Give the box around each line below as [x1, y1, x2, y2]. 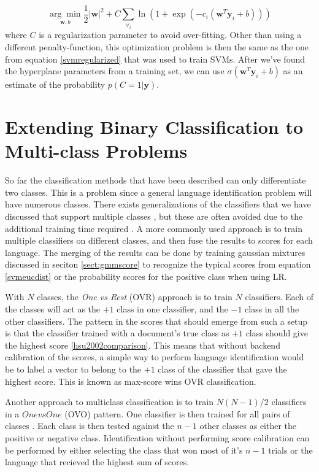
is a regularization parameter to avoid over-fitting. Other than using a [39, 28, 302, 41]
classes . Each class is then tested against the [5, 419, 174, 432]
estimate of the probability [5, 78, 106, 91]
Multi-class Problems [5, 138, 188, 163]
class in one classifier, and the [117, 303, 228, 315]
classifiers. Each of [245, 290, 314, 303]
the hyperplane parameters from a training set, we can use [5, 64, 225, 77]
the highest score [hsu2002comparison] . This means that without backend [5, 338, 280, 351]
